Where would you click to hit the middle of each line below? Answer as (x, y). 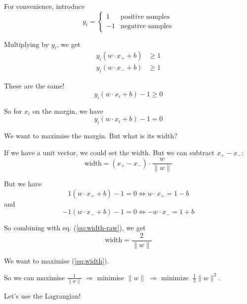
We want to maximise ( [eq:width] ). (57, 260)
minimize (175, 277)
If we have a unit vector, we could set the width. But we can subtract (109, 152)
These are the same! (34, 86)
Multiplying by (27, 44)
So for (13, 110)
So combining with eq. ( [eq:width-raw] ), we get (75, 228)
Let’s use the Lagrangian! (42, 295)
